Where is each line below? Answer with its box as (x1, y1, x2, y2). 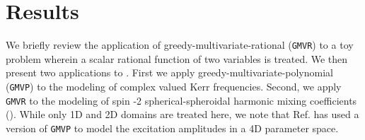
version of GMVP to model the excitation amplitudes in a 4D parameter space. (6, 120, 339, 135)
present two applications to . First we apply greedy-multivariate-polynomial (6, 65, 333, 80)
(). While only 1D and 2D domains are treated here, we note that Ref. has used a (6, 107, 359, 122)
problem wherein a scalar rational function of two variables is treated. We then (6, 51, 348, 66)
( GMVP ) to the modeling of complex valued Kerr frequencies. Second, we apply (6, 78, 342, 93)
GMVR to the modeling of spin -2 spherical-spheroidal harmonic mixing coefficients (6, 93, 357, 107)
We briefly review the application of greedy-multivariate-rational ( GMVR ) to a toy (6, 37, 354, 52)
